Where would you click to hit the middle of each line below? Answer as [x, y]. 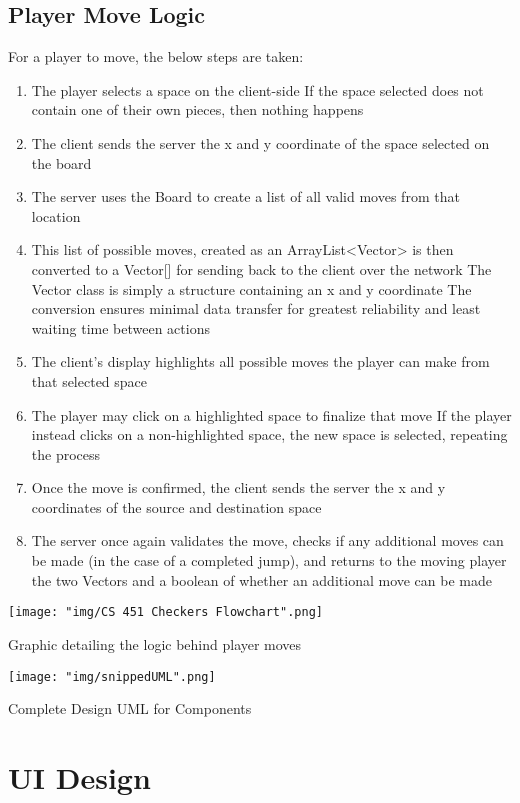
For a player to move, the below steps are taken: [156, 56]
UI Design [79, 776]
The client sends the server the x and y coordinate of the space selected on [260, 142]
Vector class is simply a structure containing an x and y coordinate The [251, 288]
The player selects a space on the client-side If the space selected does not [257, 89]
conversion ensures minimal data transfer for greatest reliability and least [256, 308]
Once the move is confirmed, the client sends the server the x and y [238, 487]
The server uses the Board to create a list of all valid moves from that [245, 196]
